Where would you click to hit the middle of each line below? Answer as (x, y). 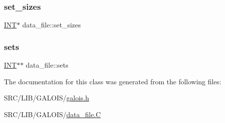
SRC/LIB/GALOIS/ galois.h (47, 98)
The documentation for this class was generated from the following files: (113, 81)
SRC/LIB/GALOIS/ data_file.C (53, 114)
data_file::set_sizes (52, 25)
